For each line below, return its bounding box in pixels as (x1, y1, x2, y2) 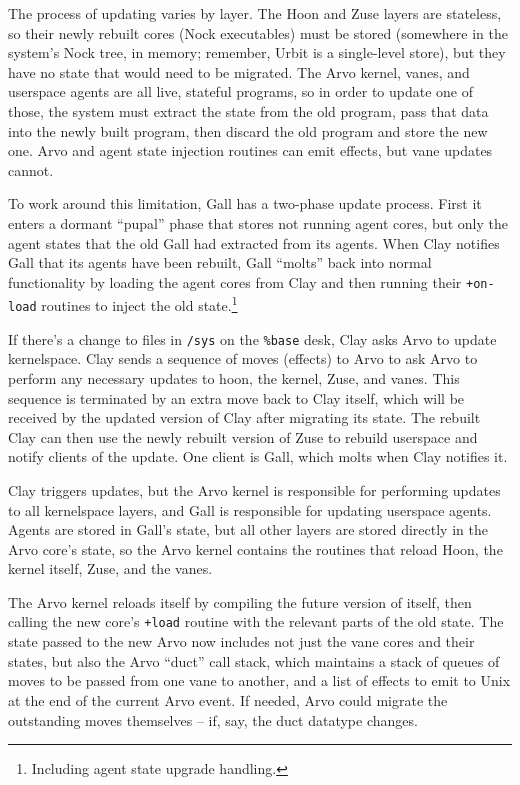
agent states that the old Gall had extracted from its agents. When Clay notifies (8, 232, 500, 253)
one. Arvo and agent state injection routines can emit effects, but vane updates (8, 140, 493, 161)
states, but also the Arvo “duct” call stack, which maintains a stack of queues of (8, 650, 500, 671)
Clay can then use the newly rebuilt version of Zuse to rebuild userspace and (8, 426, 478, 447)
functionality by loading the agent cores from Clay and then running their (8, 271, 462, 292)
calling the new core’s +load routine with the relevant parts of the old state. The (8, 611, 504, 632)
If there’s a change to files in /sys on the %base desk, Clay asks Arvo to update (8, 328, 497, 349)
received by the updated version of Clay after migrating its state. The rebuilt (8, 407, 481, 428)
